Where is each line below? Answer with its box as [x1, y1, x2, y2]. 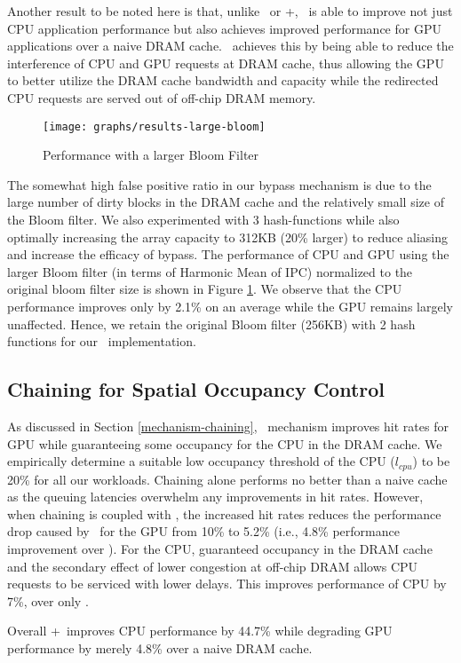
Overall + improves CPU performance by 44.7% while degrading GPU [7, 621, 393, 640]
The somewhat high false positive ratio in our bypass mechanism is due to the [7, 175, 432, 193]
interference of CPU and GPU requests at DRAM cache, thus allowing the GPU [7, 53, 444, 72]
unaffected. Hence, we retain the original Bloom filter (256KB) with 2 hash [7, 314, 416, 333]
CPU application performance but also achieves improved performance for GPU [7, 19, 441, 37]
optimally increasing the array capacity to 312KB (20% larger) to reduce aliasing [7, 227, 449, 246]
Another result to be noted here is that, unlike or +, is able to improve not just [7, 2, 453, 20]
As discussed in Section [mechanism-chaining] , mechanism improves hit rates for [7, 416, 449, 435]
